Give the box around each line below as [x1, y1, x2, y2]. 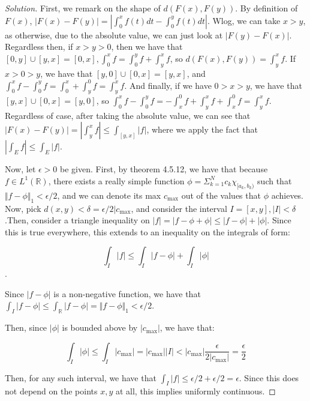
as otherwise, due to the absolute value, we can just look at [5, 28, 223, 41]
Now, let [5, 163, 36, 175]
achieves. [271, 188, 304, 201]
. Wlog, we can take [207, 14, 281, 26]
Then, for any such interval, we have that [5, 371, 156, 384]
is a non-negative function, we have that [53, 287, 201, 300]
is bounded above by [62, 321, 138, 334]
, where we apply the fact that [146, 123, 258, 136]
